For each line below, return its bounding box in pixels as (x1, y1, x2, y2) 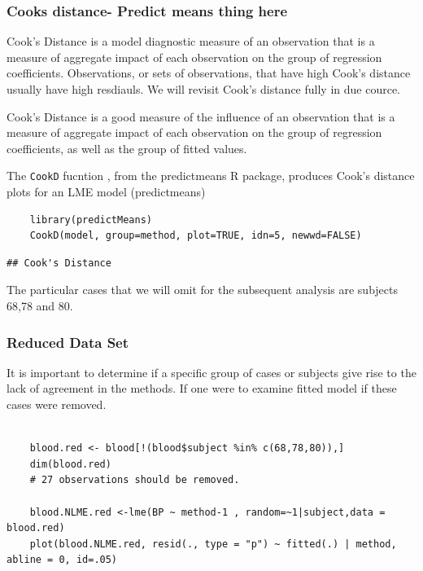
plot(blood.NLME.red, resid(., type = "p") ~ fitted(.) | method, (29, 538, 397, 550)
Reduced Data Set (7, 332, 129, 352)
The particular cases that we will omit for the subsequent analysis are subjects (7, 281, 399, 298)
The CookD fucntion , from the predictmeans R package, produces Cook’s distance (7, 167, 415, 184)
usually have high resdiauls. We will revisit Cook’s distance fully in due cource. (7, 81, 400, 97)
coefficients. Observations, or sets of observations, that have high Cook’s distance (7, 64, 411, 81)
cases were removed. (7, 396, 107, 412)
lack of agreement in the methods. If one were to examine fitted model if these (7, 380, 397, 397)
